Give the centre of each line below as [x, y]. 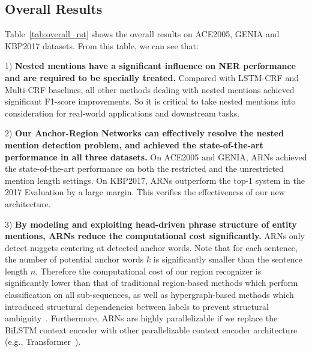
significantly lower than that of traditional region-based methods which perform [151, 283]
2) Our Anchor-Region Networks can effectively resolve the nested [145, 133]
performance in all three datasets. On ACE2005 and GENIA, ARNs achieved [156, 156]
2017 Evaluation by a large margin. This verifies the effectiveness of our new [145, 192]
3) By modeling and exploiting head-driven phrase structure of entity [151, 224]
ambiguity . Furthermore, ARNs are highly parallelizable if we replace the [141, 318]
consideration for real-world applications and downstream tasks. [122, 113]
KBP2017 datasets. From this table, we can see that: [102, 45]
